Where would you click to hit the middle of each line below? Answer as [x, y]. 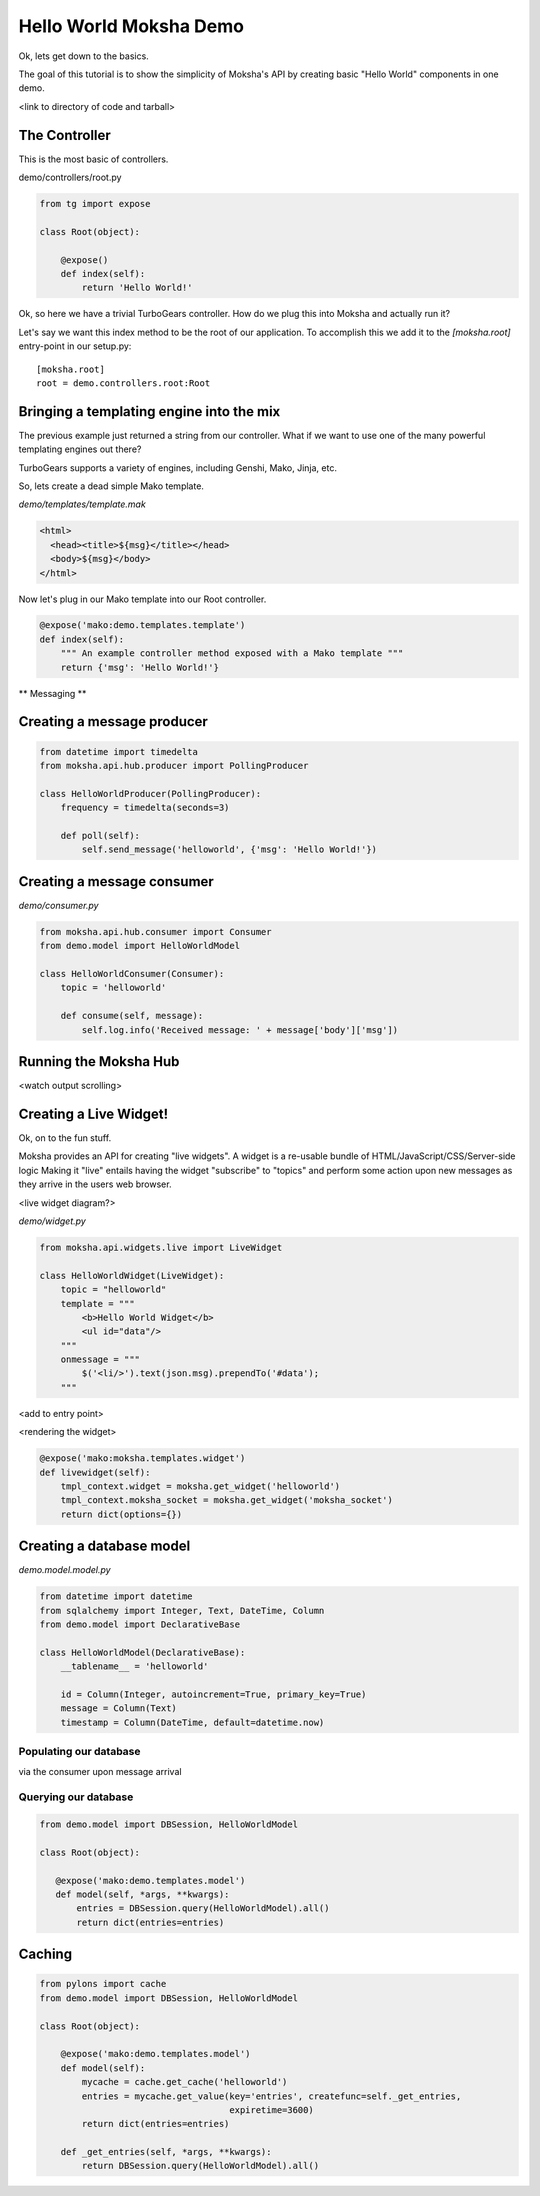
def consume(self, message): [132, 1016]
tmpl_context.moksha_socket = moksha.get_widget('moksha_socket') [227, 1500]
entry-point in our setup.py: [75, 346]
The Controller [65, 135]
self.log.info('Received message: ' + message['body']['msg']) [240, 1029]
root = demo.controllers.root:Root [123, 383]
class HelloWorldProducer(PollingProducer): [150, 793]
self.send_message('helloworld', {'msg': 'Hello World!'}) [229, 849]
